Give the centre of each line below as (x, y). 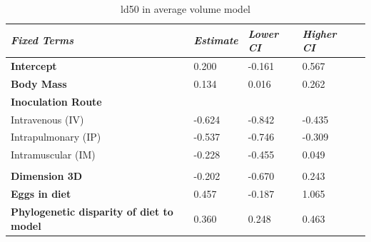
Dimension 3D (47, 176)
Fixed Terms (42, 40)
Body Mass (39, 83)
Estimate (216, 40)
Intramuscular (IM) (53, 155)
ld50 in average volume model (185, 9)
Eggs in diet (41, 194)
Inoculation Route (56, 101)
